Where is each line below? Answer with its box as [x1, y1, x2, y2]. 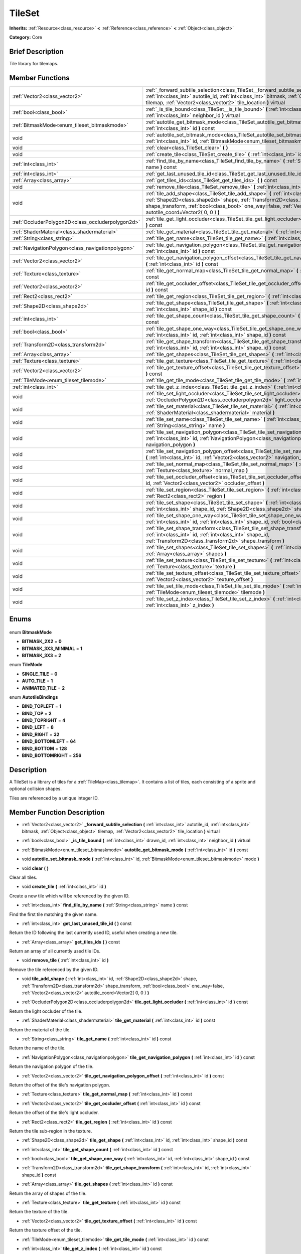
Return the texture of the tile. [9, 1209, 69, 1215]
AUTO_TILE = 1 [22, 678, 53, 684]
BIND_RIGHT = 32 [22, 731, 60, 737]
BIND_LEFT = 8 [22, 724, 54, 730]
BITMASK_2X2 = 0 [22, 639, 62, 645]
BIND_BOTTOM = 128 [22, 745, 67, 751]
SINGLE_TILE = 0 [22, 671, 58, 677]
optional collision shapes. [9, 786, 62, 792]
